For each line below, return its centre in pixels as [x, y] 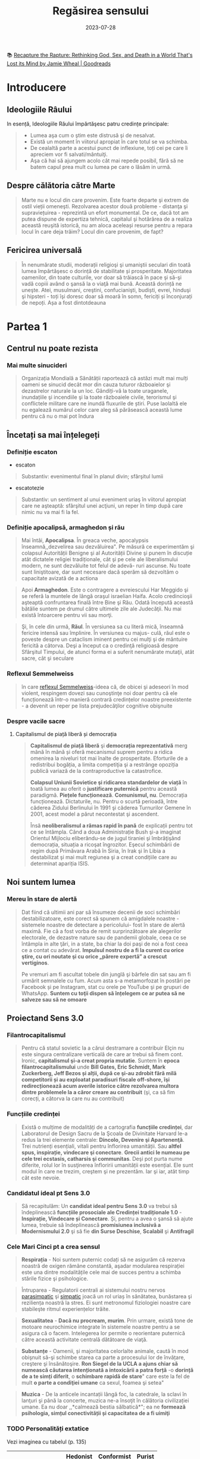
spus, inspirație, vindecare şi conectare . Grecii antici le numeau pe [105, 1152]
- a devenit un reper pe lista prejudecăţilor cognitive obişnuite [97, 706]
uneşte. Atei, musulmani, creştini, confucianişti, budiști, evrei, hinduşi [106, 290]
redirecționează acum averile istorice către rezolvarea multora [100, 1086]
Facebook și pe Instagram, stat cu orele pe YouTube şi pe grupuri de [105, 987]
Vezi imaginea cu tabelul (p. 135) [47, 1442]
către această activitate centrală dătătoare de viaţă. [85, 1339]
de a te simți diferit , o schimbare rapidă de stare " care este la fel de [105, 1376]
